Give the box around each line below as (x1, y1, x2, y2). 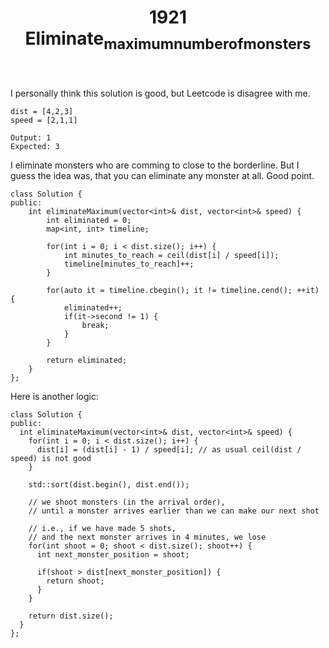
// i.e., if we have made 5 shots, (28, 523, 177, 533)
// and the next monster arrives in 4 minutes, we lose (28, 532, 267, 542)
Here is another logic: (10, 390, 99, 402)
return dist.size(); (28, 611, 114, 621)
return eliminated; (46, 355, 128, 365)
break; (81, 320, 110, 330)
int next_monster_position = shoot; (36, 549, 190, 560)
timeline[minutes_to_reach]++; (63, 259, 195, 269)
